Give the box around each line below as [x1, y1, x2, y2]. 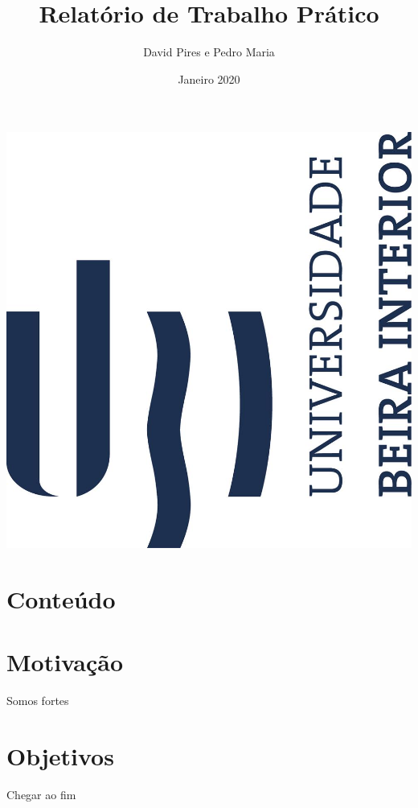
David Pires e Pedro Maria [143, 43, 275, 60]
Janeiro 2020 [178, 70, 240, 87]
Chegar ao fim [6, 786, 76, 803]
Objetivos [6, 740, 114, 773]
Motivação [6, 645, 124, 678]
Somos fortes [6, 692, 69, 709]
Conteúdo [6, 583, 116, 616]
